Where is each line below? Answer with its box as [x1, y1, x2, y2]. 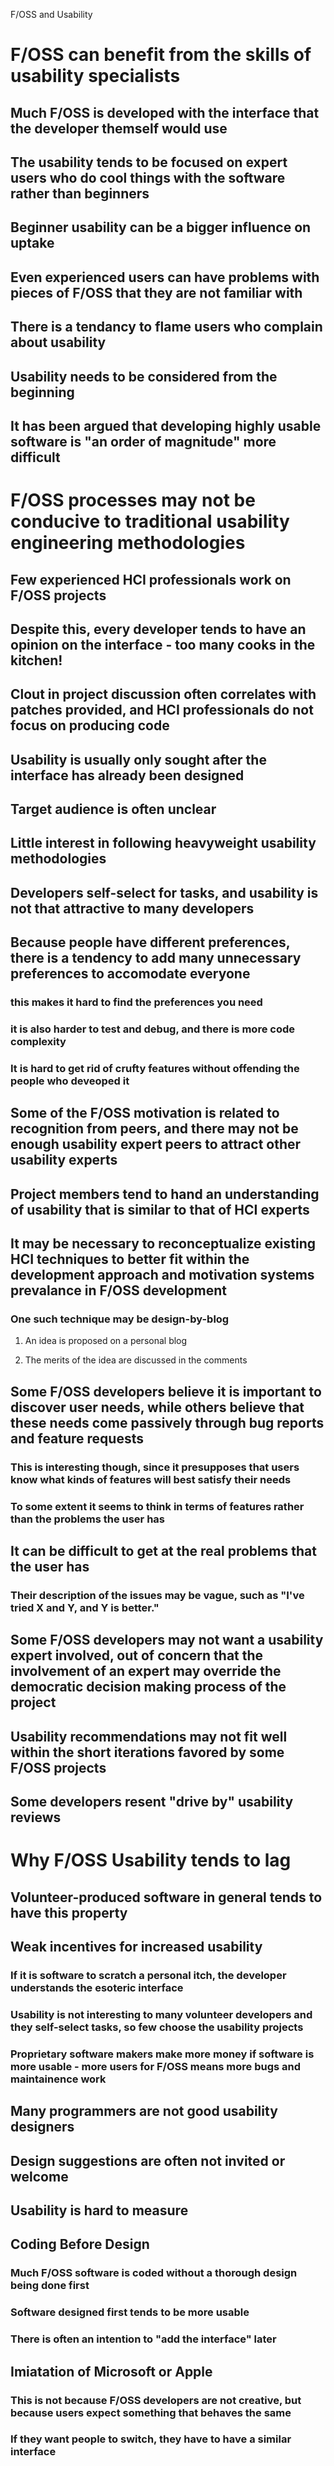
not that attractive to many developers [10, 900, 255, 917]
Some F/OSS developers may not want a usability [10, 1632, 324, 1649]
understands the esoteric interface [10, 1981, 184, 1995]
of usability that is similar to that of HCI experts [10, 1201, 310, 1218]
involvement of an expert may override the [10, 1663, 282, 1680]
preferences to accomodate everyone [10, 965, 251, 983]
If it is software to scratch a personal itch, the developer [10, 1969, 287, 1983]
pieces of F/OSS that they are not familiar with [10, 284, 303, 301]
